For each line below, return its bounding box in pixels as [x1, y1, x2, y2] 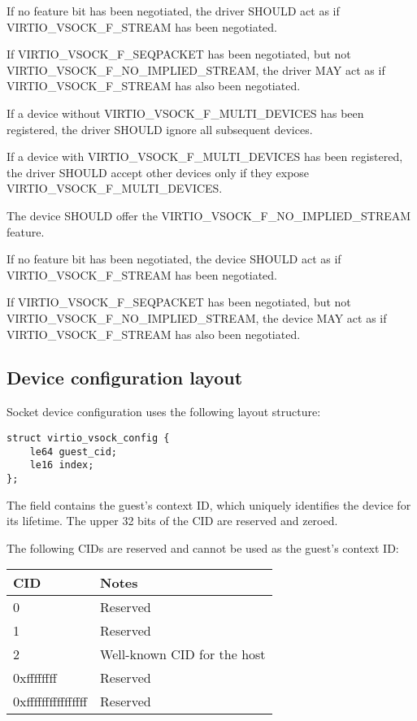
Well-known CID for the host [100, 645, 266, 664]
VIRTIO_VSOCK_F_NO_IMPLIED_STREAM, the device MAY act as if [7, 309, 387, 326]
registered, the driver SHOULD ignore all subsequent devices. [7, 120, 313, 137]
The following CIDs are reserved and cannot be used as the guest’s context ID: [7, 539, 399, 556]
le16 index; [29, 459, 94, 471]
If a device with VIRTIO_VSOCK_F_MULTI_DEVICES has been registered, [7, 148, 403, 165]
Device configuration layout [7, 365, 243, 390]
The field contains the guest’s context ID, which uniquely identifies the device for [7, 496, 411, 513]
